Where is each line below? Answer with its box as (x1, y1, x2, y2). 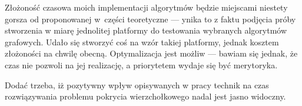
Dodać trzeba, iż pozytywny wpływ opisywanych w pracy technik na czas (5, 78, 269, 91)
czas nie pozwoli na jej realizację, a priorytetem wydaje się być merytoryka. (5, 58, 278, 71)
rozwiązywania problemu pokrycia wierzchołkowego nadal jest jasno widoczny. (5, 90, 286, 102)
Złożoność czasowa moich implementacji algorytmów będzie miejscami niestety (5, 1, 288, 13)
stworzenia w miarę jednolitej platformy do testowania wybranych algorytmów (5, 24, 287, 37)
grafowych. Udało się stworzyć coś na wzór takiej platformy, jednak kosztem (5, 35, 279, 48)
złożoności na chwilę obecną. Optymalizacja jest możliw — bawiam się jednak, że (5, 47, 298, 59)
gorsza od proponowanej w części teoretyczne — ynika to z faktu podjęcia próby (5, 12, 296, 25)
